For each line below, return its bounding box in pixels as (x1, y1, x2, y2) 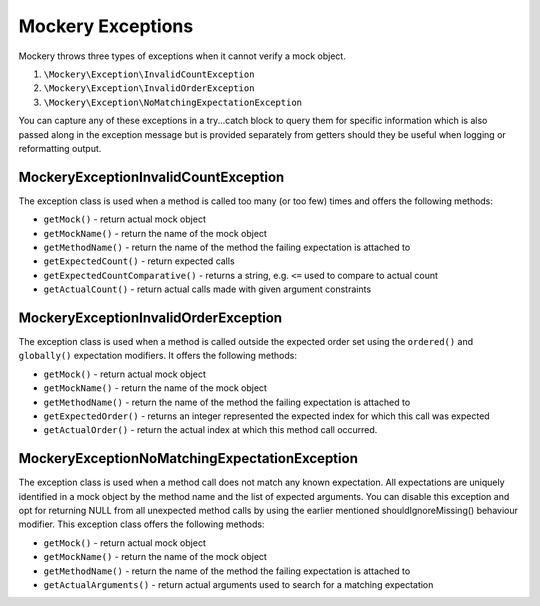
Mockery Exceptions (18, 15, 194, 37)
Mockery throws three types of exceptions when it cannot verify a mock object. (18, 50, 347, 62)
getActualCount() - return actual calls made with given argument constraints (43, 283, 372, 295)
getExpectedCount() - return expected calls (43, 255, 235, 267)
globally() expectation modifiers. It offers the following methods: (18, 350, 297, 362)
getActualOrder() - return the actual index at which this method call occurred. (43, 424, 378, 436)
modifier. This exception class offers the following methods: (18, 518, 265, 530)
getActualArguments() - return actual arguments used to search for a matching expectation (43, 579, 434, 591)
